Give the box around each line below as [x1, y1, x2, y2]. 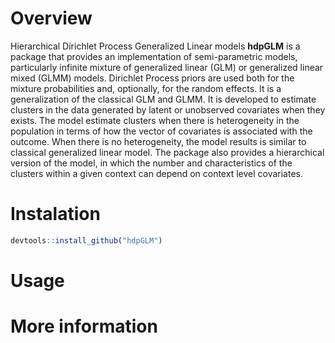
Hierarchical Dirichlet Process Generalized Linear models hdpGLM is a [10, 40, 301, 52]
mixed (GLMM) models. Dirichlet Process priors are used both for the [10, 72, 295, 84]
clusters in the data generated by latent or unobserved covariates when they [10, 103, 326, 116]
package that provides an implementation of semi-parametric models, [10, 50, 298, 62]
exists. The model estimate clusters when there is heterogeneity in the [10, 114, 300, 126]
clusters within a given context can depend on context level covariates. [10, 167, 303, 179]
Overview [10, 7, 93, 30]
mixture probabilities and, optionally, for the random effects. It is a [10, 82, 282, 94]
